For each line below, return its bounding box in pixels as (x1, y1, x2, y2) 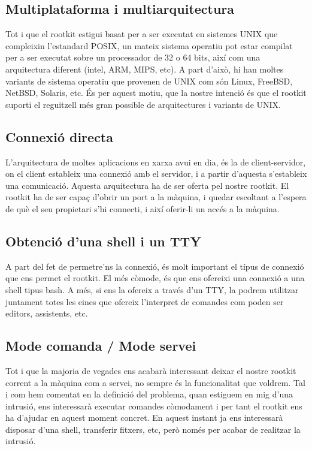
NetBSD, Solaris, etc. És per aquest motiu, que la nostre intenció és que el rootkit (5, 86, 307, 99)
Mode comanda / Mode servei (5, 336, 196, 355)
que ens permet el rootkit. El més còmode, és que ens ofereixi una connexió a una (5, 272, 305, 284)
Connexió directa (5, 127, 113, 146)
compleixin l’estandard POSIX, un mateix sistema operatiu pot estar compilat (5, 39, 293, 52)
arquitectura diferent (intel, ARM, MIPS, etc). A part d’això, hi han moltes (5, 62, 284, 75)
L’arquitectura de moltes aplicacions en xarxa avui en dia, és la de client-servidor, (5, 155, 306, 168)
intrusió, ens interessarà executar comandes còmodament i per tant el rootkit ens (5, 399, 302, 412)
